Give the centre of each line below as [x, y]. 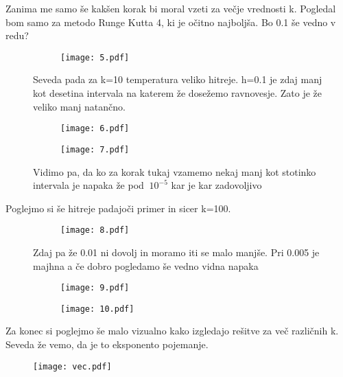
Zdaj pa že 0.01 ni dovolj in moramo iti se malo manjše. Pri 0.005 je [176, 252]
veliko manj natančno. [79, 106]
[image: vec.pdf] [72, 366]
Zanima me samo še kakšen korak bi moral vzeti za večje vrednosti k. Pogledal [171, 8]
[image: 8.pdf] [95, 230]
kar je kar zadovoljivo [216, 185]
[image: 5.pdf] [95, 57]
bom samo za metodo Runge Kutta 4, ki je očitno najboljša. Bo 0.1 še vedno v [171, 22]
